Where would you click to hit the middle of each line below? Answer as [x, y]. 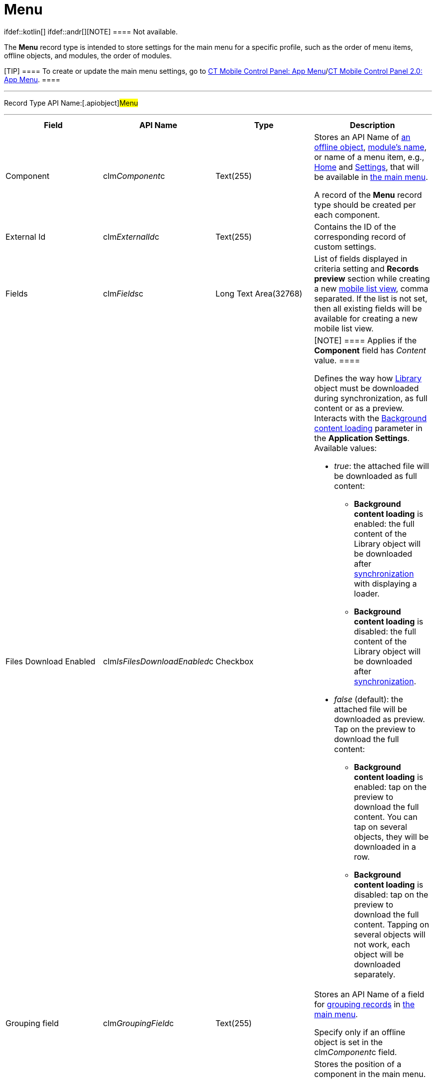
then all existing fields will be [368, 308]
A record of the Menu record [368, 195]
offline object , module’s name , [371, 147]
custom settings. [345, 246]
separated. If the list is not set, [371, 298]
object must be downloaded [367, 388]
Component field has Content [370, 350]
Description [372, 125]
